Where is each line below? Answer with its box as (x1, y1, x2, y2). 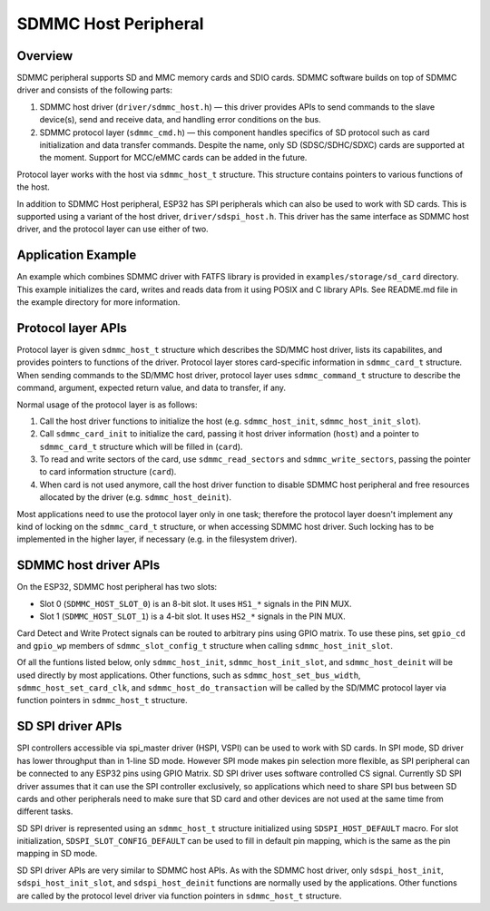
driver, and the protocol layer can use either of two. (16, 223, 209, 235)
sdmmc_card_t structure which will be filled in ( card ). (39, 441, 243, 452)
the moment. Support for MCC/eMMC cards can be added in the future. (39, 152, 308, 163)
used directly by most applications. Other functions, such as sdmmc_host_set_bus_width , (16, 670, 361, 681)
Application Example (16, 248, 137, 263)
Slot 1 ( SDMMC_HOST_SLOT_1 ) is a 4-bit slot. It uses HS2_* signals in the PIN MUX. (39, 611, 346, 622)
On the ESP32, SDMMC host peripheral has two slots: (16, 582, 218, 593)
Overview (16, 48, 73, 64)
